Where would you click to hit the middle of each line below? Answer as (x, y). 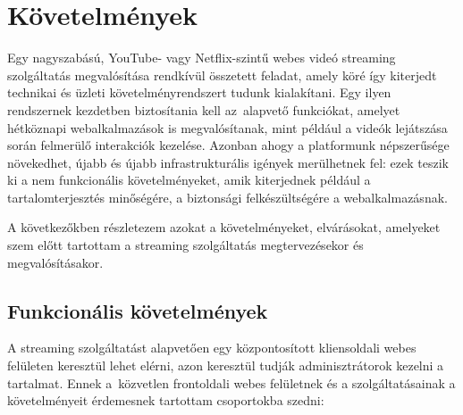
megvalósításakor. (55, 262)
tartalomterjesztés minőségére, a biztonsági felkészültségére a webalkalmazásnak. (227, 197)
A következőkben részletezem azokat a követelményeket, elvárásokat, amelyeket (224, 227)
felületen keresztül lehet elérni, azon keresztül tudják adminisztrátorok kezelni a (226, 365)
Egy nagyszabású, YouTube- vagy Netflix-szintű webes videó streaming (202, 58)
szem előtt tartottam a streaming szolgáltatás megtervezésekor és (185, 245)
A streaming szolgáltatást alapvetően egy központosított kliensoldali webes (212, 348)
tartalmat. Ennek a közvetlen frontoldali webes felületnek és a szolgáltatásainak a (231, 382)
